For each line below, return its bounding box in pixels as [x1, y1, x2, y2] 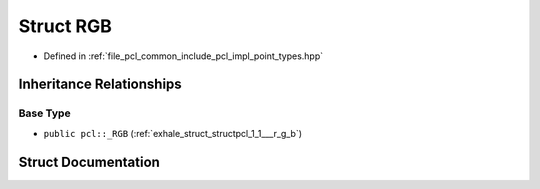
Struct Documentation [18, 153, 160, 170]
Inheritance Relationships [18, 76, 182, 93]
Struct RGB [18, 15, 112, 37]
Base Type [18, 106, 71, 120]
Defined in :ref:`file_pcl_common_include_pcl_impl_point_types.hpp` [43, 50, 324, 62]
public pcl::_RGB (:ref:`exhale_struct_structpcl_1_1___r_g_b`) [43, 127, 303, 139]
